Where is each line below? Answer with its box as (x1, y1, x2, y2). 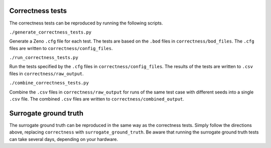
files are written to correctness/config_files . (9, 45, 113, 51)
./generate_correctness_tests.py (9, 29, 92, 35)
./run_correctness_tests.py (9, 55, 79, 60)
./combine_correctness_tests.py (9, 80, 89, 86)
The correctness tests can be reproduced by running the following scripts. (9, 20, 163, 26)
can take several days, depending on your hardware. (9, 136, 118, 142)
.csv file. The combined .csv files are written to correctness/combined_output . (9, 96, 184, 102)
